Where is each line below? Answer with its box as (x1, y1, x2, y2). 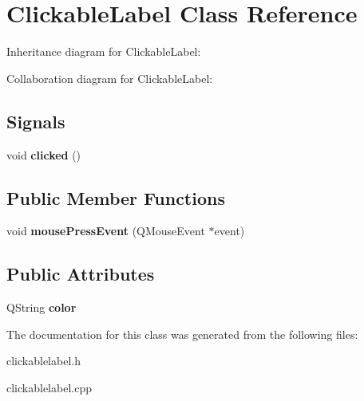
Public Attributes (6, 261, 155, 286)
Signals (6, 108, 65, 133)
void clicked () (6, 146, 81, 163)
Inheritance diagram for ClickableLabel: (6, 43, 201, 60)
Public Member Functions (6, 185, 225, 210)
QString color (6, 299, 77, 316)
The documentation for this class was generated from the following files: (6, 325, 358, 342)
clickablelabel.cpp (6, 379, 92, 395)
